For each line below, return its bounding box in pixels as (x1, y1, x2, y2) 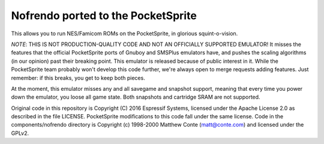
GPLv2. (11, 129, 29, 137)
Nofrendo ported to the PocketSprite (11, 9, 197, 22)
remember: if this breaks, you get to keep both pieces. (11, 74, 145, 81)
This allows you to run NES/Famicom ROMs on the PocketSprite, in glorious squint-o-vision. (11, 30, 238, 37)
